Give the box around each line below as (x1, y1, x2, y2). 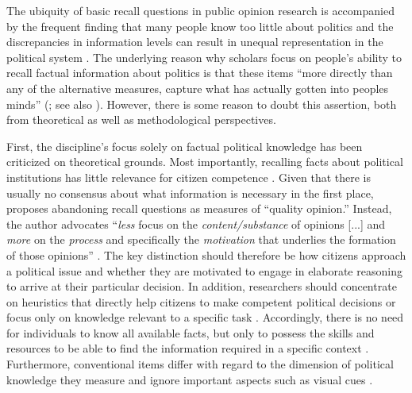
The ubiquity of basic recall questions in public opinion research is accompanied (6, 2, 395, 18)
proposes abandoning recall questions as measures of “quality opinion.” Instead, (6, 200, 392, 217)
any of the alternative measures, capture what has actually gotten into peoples (6, 79, 389, 96)
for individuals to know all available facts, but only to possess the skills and (6, 324, 375, 341)
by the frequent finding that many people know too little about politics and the (6, 17, 394, 34)
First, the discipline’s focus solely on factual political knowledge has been (6, 137, 363, 154)
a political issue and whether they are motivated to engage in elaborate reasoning (6, 262, 402, 279)
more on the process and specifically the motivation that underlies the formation (6, 231, 396, 248)
